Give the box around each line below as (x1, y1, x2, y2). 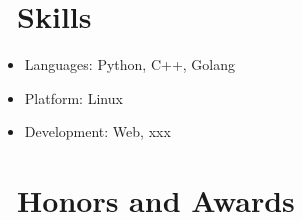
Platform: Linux (24, 87, 123, 108)
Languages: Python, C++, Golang (24, 54, 236, 75)
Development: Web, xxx (24, 121, 171, 142)
